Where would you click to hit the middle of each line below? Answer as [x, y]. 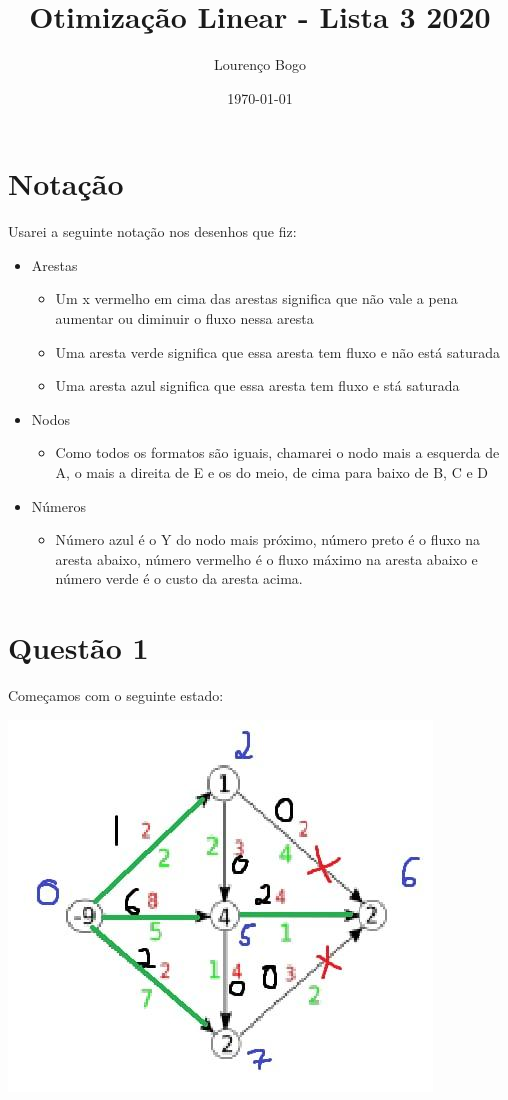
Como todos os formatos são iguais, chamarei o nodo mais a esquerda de [277, 452]
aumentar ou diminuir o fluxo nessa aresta [184, 318]
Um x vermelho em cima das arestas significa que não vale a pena [256, 298]
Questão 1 [78, 647]
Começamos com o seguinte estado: [116, 695]
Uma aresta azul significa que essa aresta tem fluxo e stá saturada [257, 385]
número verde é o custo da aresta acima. [179, 578]
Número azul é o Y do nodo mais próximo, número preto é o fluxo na [268, 539]
